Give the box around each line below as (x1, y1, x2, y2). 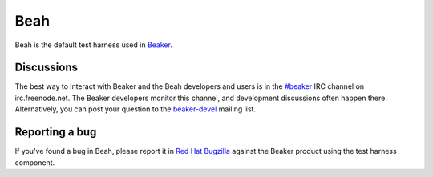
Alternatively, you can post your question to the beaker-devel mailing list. (14, 104, 257, 114)
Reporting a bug (14, 125, 97, 139)
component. (14, 157, 55, 167)
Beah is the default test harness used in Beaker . (14, 40, 172, 50)
